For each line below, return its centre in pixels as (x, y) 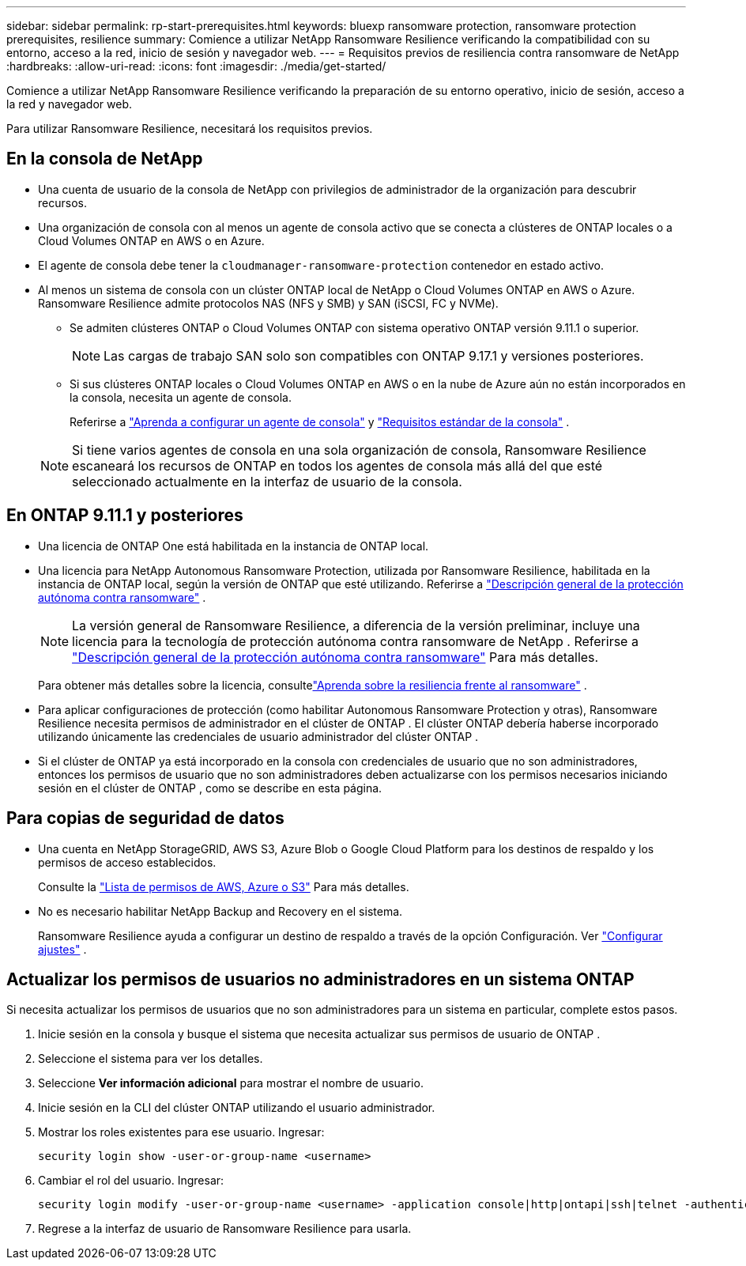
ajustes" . (62, 949)
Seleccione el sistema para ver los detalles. (151, 1059)
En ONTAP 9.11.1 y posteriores (125, 516)
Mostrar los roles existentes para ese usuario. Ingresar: (181, 1132)
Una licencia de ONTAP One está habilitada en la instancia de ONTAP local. (234, 546)
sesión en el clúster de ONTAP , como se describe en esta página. (210, 788)
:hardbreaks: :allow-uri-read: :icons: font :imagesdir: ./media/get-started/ (196, 66)
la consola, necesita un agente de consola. (181, 397)
